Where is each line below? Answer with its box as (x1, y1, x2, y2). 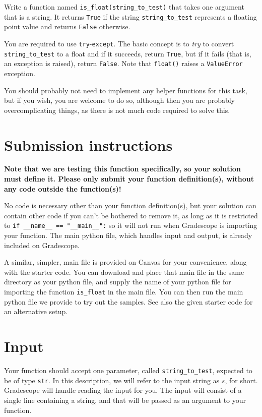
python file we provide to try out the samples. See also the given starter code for (4, 296, 253, 307)
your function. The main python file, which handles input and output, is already (4, 230, 252, 241)
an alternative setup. (4, 306, 68, 317)
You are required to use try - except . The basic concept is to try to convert (4, 38, 234, 48)
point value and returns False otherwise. (4, 21, 130, 32)
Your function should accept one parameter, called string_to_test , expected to (4, 365, 252, 375)
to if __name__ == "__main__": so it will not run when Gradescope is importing (4, 220, 257, 230)
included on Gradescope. (4, 240, 80, 250)
